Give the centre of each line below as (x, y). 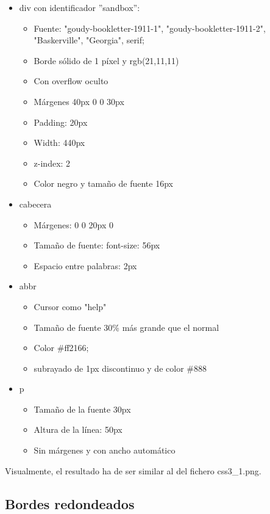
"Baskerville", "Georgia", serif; (89, 40)
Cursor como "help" (70, 306)
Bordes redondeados (70, 503)
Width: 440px (59, 143)
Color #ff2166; (61, 348)
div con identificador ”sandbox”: (80, 7)
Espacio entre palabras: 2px (85, 265)
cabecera (35, 204)
